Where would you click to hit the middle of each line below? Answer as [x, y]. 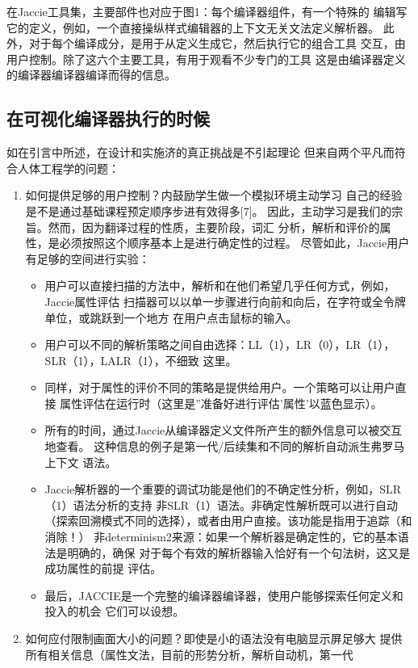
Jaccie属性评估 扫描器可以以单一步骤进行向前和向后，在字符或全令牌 [225, 301]
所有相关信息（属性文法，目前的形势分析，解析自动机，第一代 [189, 654]
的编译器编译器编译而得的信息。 [91, 75]
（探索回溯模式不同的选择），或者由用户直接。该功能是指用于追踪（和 [228, 521]
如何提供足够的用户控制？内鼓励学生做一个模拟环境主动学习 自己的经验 [214, 195]
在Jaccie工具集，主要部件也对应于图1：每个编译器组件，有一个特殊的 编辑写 [207, 11]
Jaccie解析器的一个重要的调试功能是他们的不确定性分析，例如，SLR [223, 489]
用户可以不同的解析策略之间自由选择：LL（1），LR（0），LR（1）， [220, 345]
